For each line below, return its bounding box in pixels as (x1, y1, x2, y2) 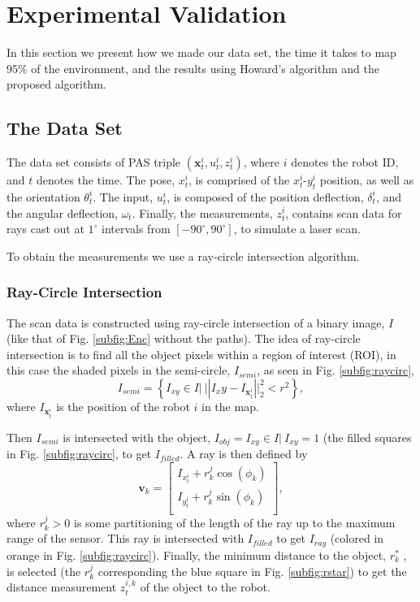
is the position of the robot (56, 397, 190, 414)
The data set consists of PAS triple (6, 154, 181, 171)
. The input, (93, 188, 154, 205)
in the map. (201, 397, 259, 414)
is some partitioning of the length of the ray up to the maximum (74, 513, 396, 531)
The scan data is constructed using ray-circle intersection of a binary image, (6, 314, 385, 331)
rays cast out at (6, 220, 84, 237)
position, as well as (319, 171, 414, 188)
